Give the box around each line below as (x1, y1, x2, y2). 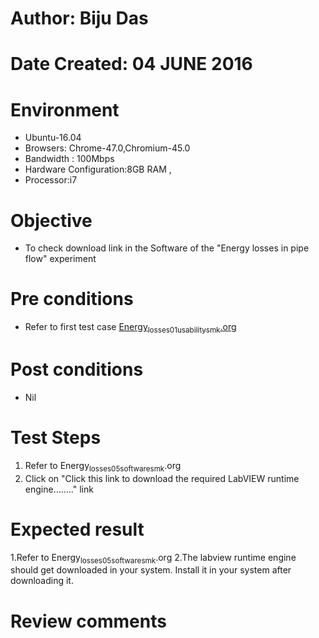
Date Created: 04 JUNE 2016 (10, 53, 253, 76)
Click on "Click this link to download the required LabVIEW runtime (24, 472, 300, 484)
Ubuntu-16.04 (24, 132, 82, 144)
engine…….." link (24, 483, 94, 495)
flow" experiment (24, 253, 97, 265)
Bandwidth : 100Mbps (24, 153, 115, 165)
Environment (10, 98, 120, 121)
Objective (10, 209, 93, 232)
